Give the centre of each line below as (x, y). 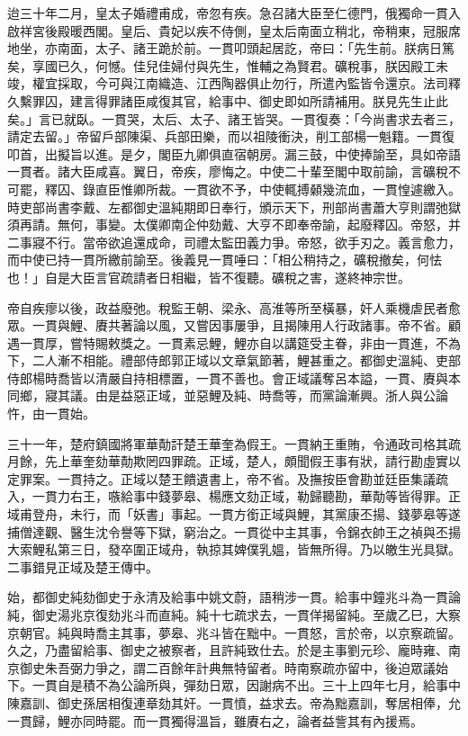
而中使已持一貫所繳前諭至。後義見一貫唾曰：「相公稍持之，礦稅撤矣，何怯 (225, 260)
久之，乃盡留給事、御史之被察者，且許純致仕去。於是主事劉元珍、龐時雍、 (228, 650)
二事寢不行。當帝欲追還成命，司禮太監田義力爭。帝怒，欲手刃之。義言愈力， (234, 242)
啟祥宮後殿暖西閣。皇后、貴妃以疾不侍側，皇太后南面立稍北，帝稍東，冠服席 (234, 30)
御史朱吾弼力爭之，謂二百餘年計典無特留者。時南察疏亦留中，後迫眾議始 (234, 667)
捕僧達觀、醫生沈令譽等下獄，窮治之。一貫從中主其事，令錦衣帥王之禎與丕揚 (234, 531)
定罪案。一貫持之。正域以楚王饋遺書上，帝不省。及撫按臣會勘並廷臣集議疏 (228, 478)
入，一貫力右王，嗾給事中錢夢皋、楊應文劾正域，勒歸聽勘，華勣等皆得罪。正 (234, 496)
